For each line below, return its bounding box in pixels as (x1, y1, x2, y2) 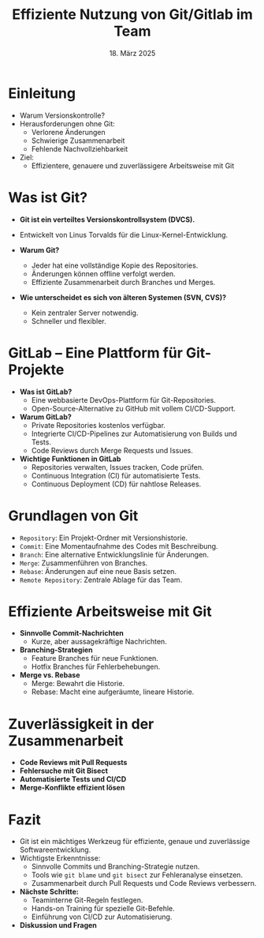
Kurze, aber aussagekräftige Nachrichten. (31, 637, 167, 647)
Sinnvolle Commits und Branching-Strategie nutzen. (31, 862, 200, 872)
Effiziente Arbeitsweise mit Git (8, 602, 212, 621)
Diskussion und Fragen (19, 921, 97, 930)
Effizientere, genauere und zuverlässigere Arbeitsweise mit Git (31, 160, 235, 171)
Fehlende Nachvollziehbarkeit (31, 144, 128, 153)
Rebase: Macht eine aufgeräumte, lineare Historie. (31, 687, 195, 696)
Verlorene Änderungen (31, 127, 106, 137)
